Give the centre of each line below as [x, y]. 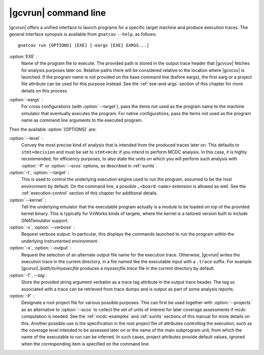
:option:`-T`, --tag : [28, 275]
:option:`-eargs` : [26, 100]
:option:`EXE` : [23, 56]
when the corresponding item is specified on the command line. [86, 344]
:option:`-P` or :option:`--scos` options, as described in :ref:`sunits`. [89, 166]
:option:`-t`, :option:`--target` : [39, 172]
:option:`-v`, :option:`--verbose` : [42, 227]
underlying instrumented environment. [60, 241]
